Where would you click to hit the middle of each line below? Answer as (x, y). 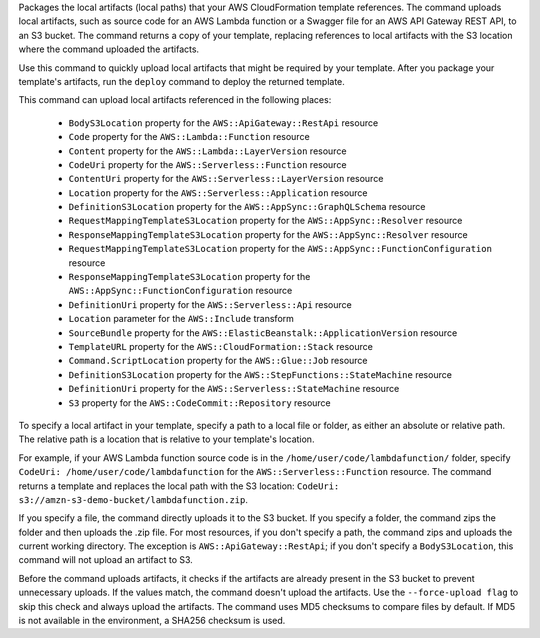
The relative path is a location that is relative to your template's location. (166, 439)
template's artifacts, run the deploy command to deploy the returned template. (181, 81)
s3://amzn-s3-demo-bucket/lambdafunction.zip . (133, 499)
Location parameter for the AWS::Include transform (181, 319)
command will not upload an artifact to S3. (106, 560)
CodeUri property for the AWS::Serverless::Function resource (207, 164)
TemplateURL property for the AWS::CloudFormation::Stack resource (221, 346)
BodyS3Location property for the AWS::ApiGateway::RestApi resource (223, 122)
